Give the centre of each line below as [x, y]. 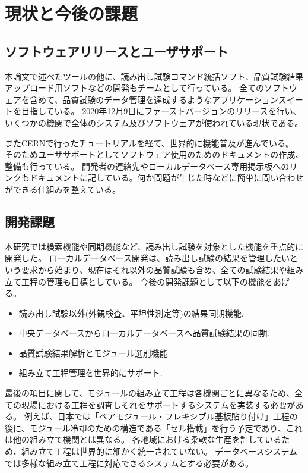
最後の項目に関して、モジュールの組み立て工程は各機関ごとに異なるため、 [150, 393]
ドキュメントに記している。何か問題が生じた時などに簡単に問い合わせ [166, 178]
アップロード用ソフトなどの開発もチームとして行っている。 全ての [135, 88]
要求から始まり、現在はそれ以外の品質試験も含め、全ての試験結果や [154, 269]
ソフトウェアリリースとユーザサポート [117, 51]
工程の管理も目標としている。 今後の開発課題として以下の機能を [147, 281]
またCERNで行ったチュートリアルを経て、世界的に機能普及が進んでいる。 [149, 142]
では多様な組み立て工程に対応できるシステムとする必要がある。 [129, 463]
